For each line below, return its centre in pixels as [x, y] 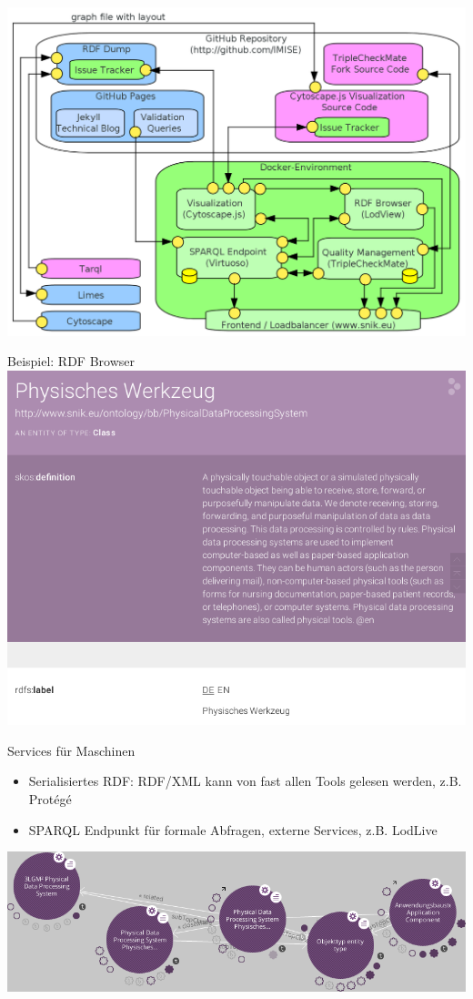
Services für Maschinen [71, 750]
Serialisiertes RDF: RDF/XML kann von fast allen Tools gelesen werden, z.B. [245, 781]
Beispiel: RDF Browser [71, 361]
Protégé [50, 798]
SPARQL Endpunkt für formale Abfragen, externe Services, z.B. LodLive [233, 829]
